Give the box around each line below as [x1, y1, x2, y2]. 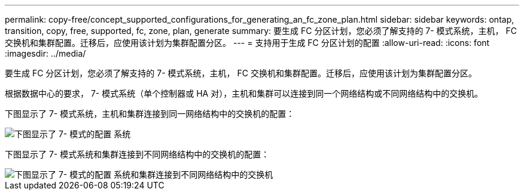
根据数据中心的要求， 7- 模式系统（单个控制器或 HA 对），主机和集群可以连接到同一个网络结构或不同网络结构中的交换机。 [5, 88, 483, 98]
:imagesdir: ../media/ [5, 48, 86, 58]
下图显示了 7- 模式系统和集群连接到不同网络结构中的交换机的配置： [5, 149, 270, 159]
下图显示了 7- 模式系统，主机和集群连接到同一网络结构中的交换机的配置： [5, 109, 295, 119]
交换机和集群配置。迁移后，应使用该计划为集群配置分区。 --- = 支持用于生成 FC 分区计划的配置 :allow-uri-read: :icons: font [5, 38, 490, 48]
